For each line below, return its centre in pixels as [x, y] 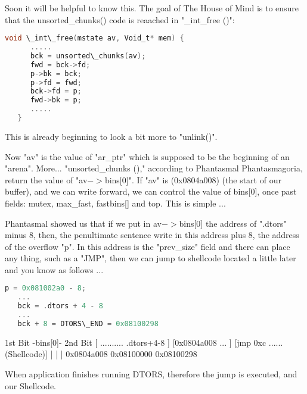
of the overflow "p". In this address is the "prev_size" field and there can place [148, 246]
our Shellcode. [31, 385]
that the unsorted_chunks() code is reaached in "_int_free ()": [120, 19]
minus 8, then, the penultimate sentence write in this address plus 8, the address [152, 235]
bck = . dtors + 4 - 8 [60, 306]
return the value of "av [46, 179]
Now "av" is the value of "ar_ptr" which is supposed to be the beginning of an [147, 156]
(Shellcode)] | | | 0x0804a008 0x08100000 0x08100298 [101, 354]
